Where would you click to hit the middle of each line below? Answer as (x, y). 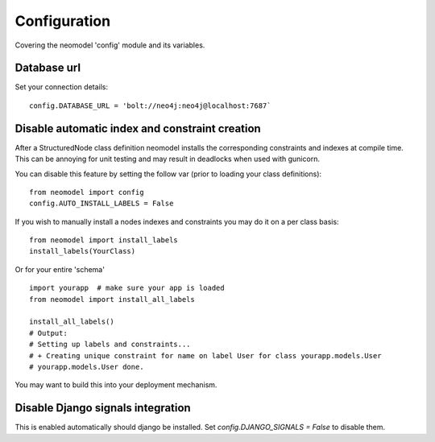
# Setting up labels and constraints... (110, 345)
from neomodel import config (87, 192)
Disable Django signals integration (103, 408)
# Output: (48, 333)
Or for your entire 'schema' (60, 269)
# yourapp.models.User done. (87, 367)
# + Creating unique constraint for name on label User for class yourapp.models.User (205, 355)
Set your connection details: (62, 87)
